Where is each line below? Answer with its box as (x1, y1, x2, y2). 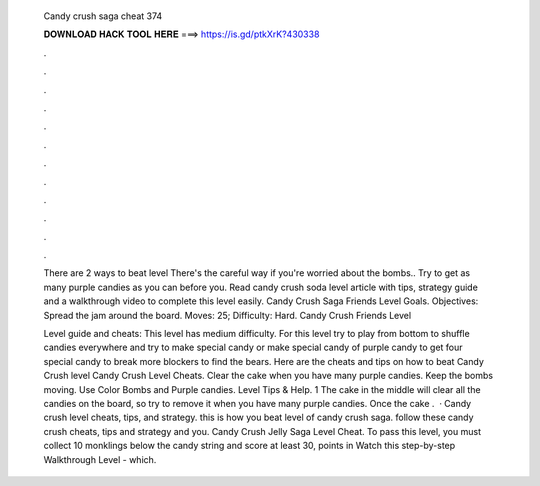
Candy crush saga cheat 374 (43, 10, 163, 22)
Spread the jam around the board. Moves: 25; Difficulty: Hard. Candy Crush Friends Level (43, 309, 412, 321)
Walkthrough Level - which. (43, 453, 157, 465)
